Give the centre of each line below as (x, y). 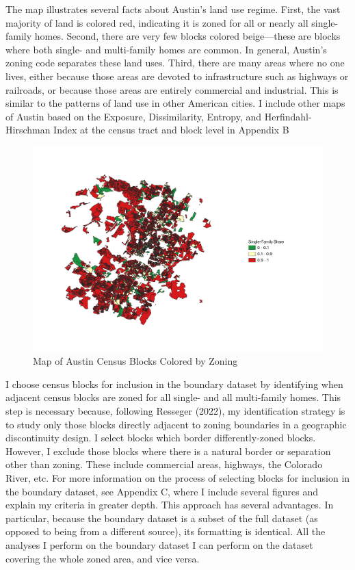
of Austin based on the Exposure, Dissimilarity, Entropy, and (134, 116)
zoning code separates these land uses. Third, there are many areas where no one (175, 63)
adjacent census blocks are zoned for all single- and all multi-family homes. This (173, 397)
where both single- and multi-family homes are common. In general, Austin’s (166, 49)
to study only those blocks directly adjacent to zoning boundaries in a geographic (176, 424)
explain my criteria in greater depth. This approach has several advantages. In (170, 505)
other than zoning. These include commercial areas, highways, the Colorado (164, 464)
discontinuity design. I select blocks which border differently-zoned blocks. (161, 438)
